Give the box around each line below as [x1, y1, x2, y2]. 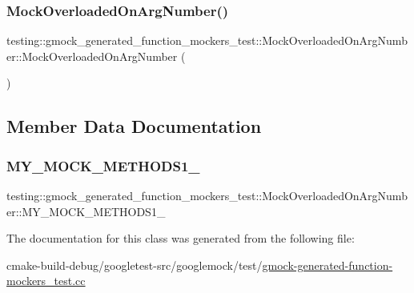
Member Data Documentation [6, 114, 262, 138]
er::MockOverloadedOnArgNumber [6, 47, 178, 64]
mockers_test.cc [6, 272, 86, 289]
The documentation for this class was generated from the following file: [6, 230, 355, 247]
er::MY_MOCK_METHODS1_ [6, 203, 166, 219]
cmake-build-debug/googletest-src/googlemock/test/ [6, 256, 263, 273]
